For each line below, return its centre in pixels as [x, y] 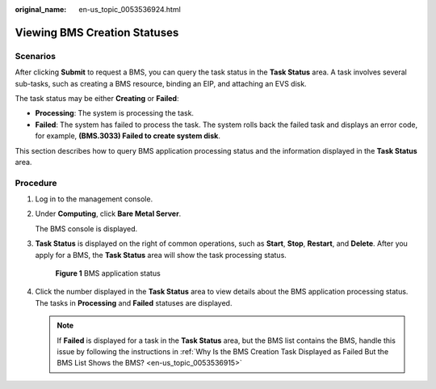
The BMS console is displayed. [86, 228]
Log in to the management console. [94, 199]
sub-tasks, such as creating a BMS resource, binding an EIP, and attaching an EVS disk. [161, 83]
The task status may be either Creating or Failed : [97, 98]
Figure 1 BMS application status [108, 273]
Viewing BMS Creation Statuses [97, 32]
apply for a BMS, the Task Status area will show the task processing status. [161, 255]
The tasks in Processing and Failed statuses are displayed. [134, 302]
